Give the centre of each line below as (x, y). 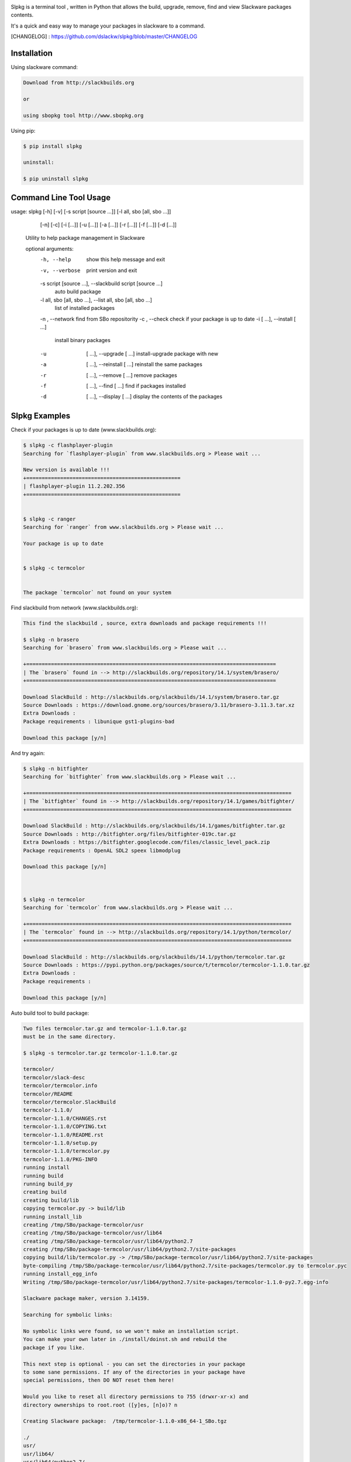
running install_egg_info (60, 1274)
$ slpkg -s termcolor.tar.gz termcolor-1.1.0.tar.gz (100, 1053)
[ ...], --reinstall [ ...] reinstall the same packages (144, 364)
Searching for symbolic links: (68, 1315)
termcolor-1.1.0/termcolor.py (66, 1151)
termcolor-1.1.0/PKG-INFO (60, 1159)
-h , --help (56, 260)
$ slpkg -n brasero (51, 639)
